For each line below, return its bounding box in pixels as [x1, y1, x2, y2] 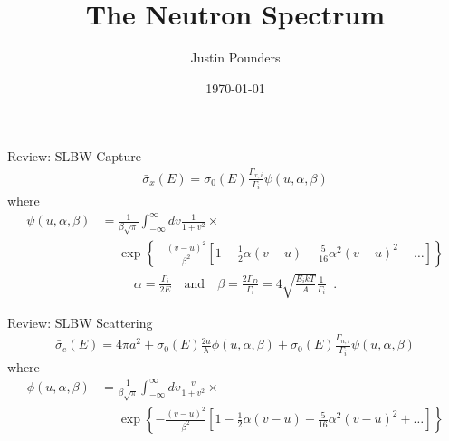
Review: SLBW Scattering [7, 312, 153, 331]
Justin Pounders [190, 48, 281, 67]
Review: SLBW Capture [7, 147, 142, 166]
